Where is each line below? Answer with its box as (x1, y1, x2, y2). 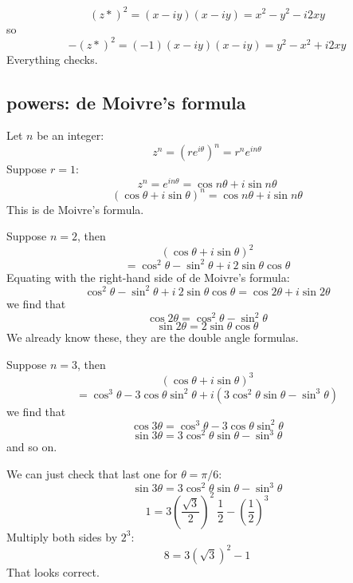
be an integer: (37, 127, 104, 144)
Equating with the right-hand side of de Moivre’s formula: (6, 268, 290, 285)
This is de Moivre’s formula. (6, 200, 144, 217)
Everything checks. (6, 50, 98, 67)
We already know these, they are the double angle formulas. (6, 329, 299, 346)
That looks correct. (6, 563, 100, 580)
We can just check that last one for (6, 465, 178, 482)
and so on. (6, 438, 57, 455)
